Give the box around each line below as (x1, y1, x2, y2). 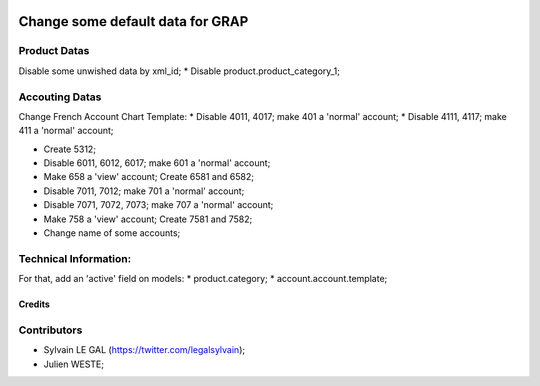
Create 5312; (43, 143, 97, 155)
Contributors (18, 323, 83, 337)
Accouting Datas (18, 90, 102, 104)
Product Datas (18, 44, 90, 58)
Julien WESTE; (43, 358, 105, 370)
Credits (18, 298, 50, 310)
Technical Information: (18, 251, 132, 265)
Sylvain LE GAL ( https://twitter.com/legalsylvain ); (43, 344, 245, 356)
